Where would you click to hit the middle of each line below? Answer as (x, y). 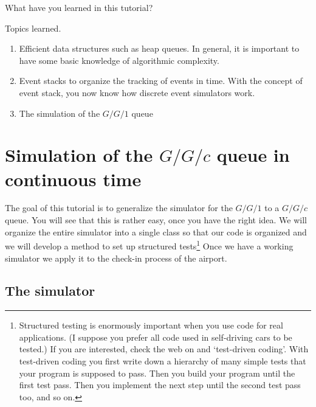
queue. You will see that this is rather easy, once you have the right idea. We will (156, 220)
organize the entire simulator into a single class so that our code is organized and (156, 231)
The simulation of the (60, 113)
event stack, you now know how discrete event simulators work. (137, 92)
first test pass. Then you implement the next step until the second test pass (160, 385)
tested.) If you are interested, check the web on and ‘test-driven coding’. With (164, 349)
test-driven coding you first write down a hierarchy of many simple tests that (163, 361)
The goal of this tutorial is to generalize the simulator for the (119, 208)
